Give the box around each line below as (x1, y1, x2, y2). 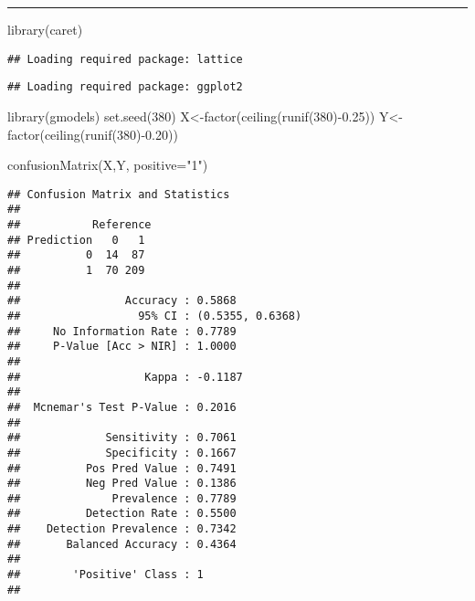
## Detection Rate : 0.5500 (7, 507, 237, 521)
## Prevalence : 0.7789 (7, 491, 237, 505)
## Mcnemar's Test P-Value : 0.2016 (7, 400, 237, 414)
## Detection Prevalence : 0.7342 (7, 522, 237, 536)
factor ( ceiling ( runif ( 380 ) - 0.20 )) (7, 124, 178, 143)
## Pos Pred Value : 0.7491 (7, 461, 237, 475)
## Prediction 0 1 (7, 233, 145, 247)
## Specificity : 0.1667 (7, 446, 237, 459)
